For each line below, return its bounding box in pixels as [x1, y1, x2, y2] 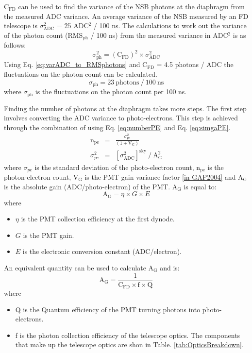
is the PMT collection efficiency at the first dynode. [21, 214, 175, 224]
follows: [4, 40, 26, 50]
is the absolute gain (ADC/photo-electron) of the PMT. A [4, 181, 178, 191]
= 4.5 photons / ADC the [156, 59, 234, 69]
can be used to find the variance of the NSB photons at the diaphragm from [18, 1, 245, 11]
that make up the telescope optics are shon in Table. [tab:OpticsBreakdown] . [15, 339, 244, 350]
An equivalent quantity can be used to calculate [4, 262, 146, 272]
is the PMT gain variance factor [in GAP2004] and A [84, 171, 243, 182]
